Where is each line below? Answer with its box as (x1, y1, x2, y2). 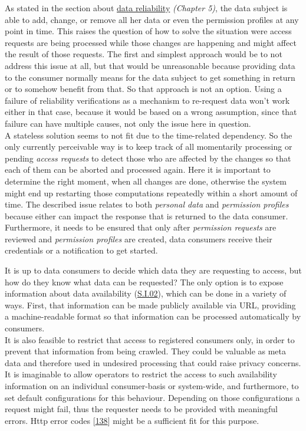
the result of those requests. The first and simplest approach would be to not (5, 48, 282, 60)
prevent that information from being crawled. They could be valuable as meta (5, 345, 287, 357)
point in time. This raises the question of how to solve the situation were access (5, 25, 292, 37)
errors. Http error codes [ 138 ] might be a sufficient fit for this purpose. (5, 414, 259, 426)
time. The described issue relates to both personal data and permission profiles (5, 198, 289, 210)
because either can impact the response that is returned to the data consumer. (5, 209, 288, 222)
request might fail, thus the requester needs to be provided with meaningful (5, 403, 278, 415)
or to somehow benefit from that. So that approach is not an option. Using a (5, 83, 282, 95)
